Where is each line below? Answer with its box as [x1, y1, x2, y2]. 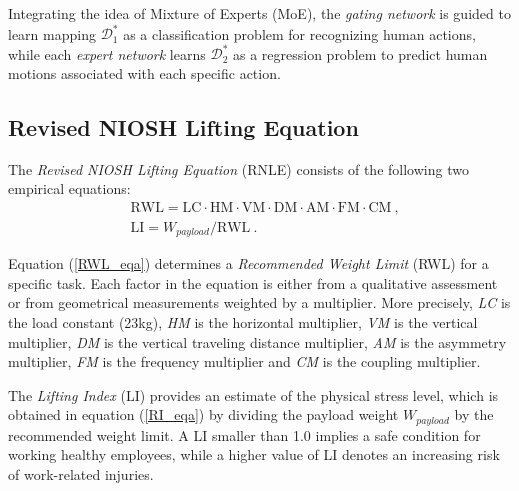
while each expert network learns [8, 43, 206, 64]
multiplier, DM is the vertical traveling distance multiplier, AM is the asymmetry [8, 331, 507, 352]
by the [454, 404, 494, 425]
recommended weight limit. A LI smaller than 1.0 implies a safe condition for [8, 424, 481, 445]
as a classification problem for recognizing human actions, [123, 23, 476, 44]
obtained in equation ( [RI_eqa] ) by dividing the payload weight [8, 404, 399, 425]
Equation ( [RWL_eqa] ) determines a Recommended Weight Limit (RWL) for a [8, 253, 489, 274]
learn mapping [8, 23, 96, 44]
